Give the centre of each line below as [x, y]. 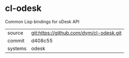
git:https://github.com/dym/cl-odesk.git [76, 33]
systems [17, 48]
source [15, 33]
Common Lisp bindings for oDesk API [42, 22]
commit [16, 40]
